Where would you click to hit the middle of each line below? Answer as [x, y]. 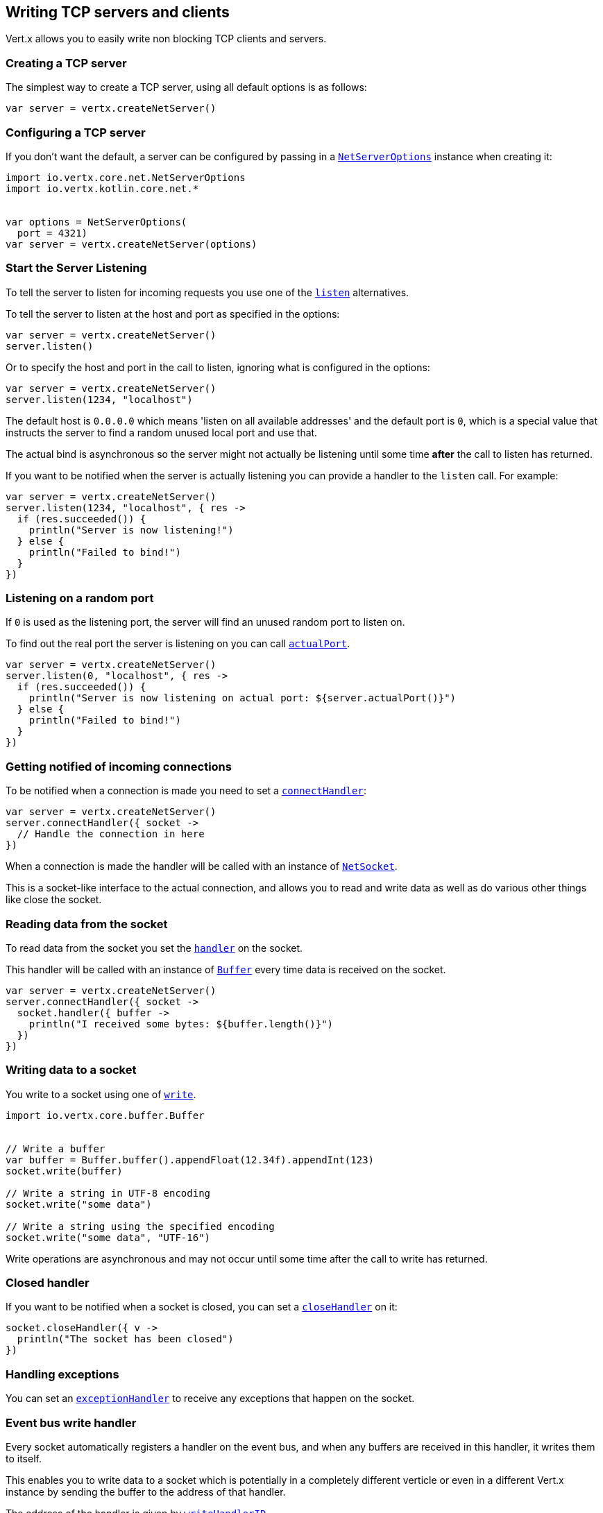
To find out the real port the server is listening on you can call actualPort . [178, 644]
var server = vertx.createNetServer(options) [131, 244]
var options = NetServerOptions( [96, 222]
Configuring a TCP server [76, 132]
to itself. [24, 1458]
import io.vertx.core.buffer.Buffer [105, 1115]
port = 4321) [52, 233]
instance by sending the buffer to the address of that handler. [146, 1491]
